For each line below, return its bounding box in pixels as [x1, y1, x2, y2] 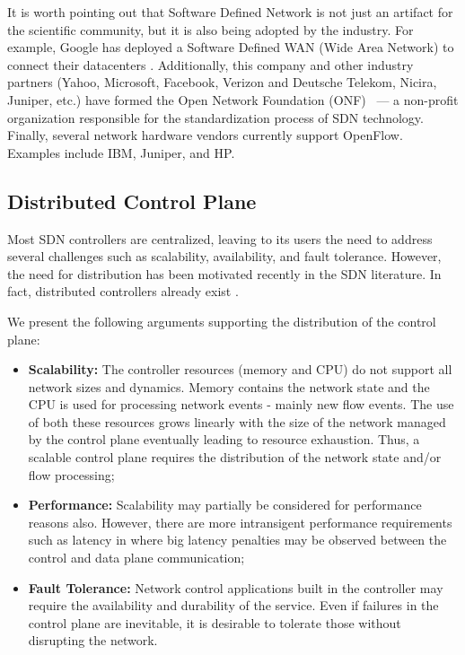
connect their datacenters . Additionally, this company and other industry [7, 55, 414, 74]
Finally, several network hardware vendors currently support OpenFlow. [7, 126, 403, 144]
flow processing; [28, 465, 115, 484]
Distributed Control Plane [7, 187, 257, 214]
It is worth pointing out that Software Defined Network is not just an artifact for [7, 3, 453, 21]
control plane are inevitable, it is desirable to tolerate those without [28, 613, 401, 632]
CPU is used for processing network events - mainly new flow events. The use [28, 395, 454, 414]
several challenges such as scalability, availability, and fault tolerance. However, [7, 247, 442, 266]
